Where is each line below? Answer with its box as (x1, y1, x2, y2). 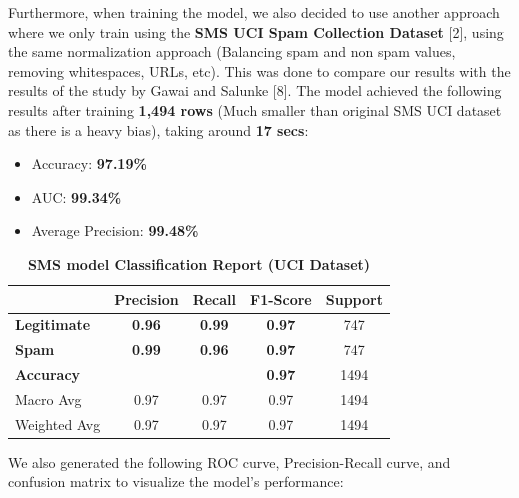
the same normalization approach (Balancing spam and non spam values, (8, 41, 456, 62)
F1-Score (250, 288, 312, 309)
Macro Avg (15, 388, 82, 409)
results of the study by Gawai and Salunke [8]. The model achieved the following (8, 80, 502, 101)
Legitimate (15, 314, 91, 335)
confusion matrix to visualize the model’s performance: (8, 471, 344, 492)
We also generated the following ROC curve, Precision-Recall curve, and (8, 451, 451, 472)
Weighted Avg (15, 413, 101, 434)
